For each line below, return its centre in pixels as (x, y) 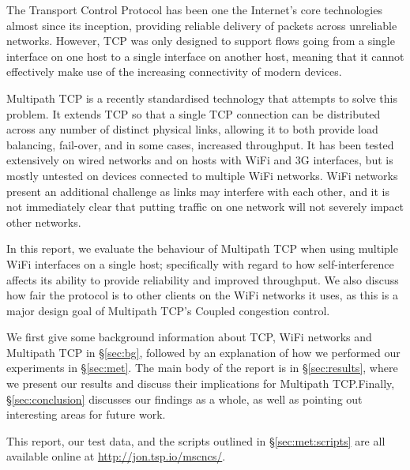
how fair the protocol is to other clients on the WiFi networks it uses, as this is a (202, 295)
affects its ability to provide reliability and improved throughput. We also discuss (203, 279)
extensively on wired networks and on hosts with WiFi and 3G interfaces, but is (200, 160)
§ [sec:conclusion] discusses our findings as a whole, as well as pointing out (184, 399)
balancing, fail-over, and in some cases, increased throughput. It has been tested (200, 144)
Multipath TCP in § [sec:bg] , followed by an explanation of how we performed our (203, 352)
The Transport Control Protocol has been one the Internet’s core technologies (194, 9)
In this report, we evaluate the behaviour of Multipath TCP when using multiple (202, 248)
